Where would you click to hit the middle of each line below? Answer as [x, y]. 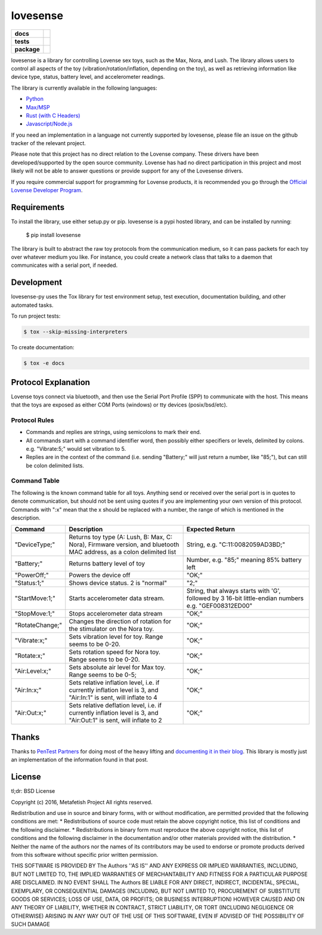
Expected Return [211, 530]
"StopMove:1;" [35, 614]
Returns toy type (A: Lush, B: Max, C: [121, 537]
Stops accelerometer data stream [116, 614]
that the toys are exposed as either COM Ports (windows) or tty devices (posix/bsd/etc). [119, 405]
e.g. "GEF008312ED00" [219, 606]
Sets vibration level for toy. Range [116, 637]
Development [37, 283]
